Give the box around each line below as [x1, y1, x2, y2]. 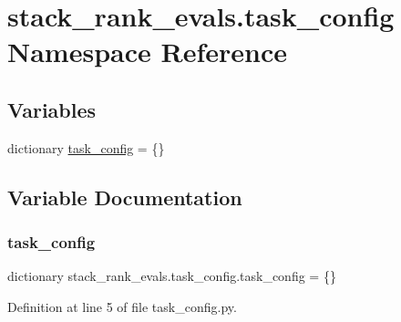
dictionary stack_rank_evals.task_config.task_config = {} [7, 266, 336, 286]
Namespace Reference [7, 33, 287, 70]
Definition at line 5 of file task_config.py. [7, 296, 237, 316]
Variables [7, 95, 97, 123]
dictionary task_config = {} [7, 138, 165, 157]
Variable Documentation [7, 182, 242, 211]
